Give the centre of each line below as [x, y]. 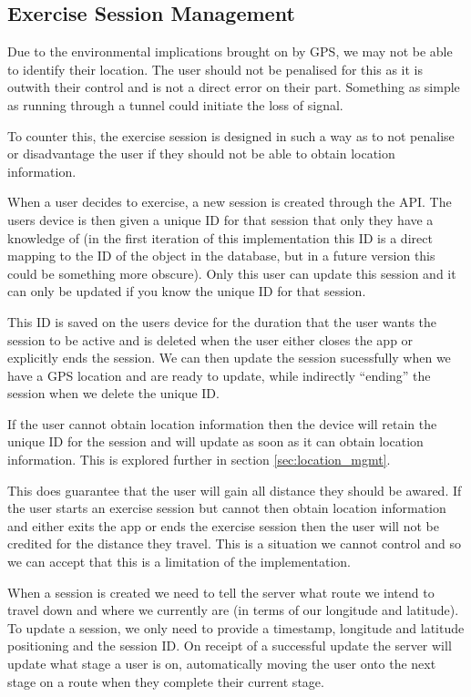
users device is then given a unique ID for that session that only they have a [220, 219]
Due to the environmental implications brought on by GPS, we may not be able [230, 51]
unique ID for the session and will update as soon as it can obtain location [215, 441]
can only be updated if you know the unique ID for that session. [187, 291]
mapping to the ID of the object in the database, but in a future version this [221, 256]
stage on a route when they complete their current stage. [166, 681]
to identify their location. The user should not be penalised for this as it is [215, 69]
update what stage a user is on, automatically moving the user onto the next [222, 664]
